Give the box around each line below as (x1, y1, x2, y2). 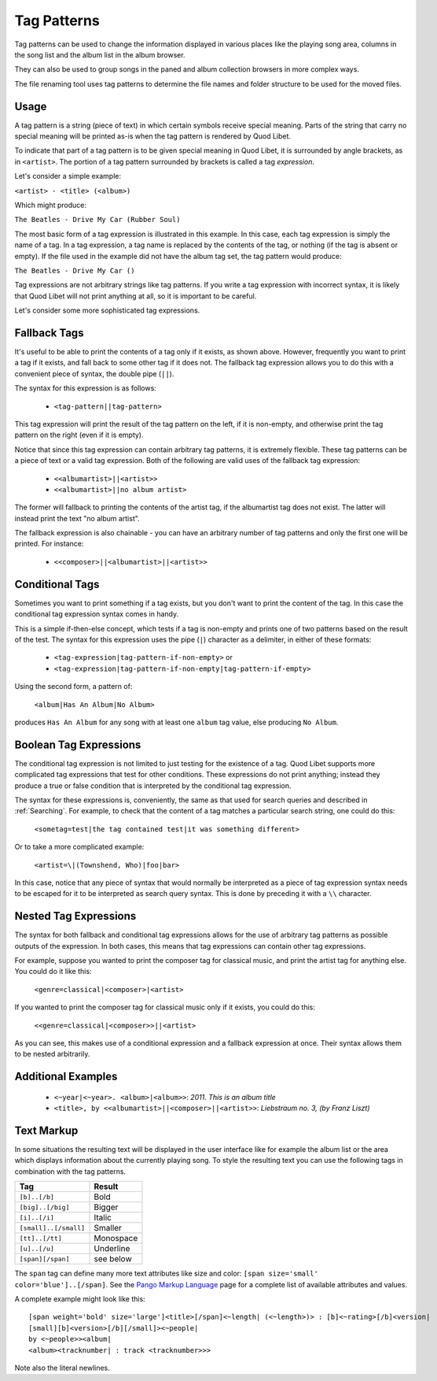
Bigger (94, 1201, 119, 1213)
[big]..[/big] (19, 1203, 70, 1212)
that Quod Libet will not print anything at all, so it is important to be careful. (14, 291, 257, 301)
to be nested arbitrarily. (14, 1050, 90, 1059)
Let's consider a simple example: (14, 172, 122, 181)
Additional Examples (14, 1070, 118, 1083)
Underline (94, 1243, 130, 1254)
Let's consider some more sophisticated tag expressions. (14, 305, 200, 315)
